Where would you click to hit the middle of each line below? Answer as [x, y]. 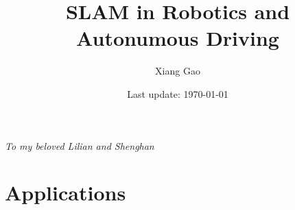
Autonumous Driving [178, 38]
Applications [66, 193]
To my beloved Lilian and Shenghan [80, 145]
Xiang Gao [178, 71]
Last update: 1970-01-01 [178, 93]
